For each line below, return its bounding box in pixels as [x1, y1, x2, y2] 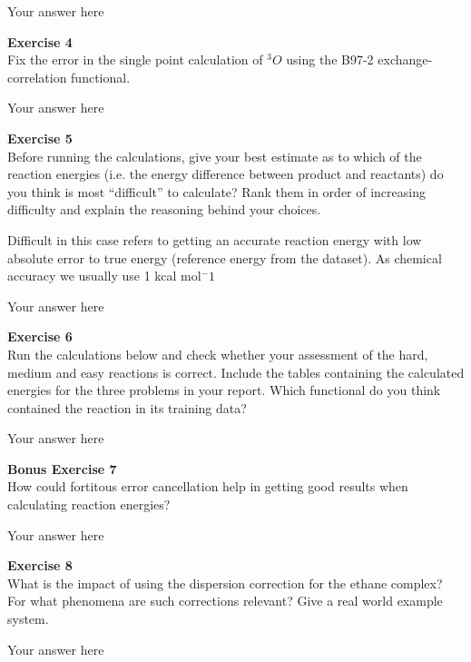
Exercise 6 [7, 327, 73, 346]
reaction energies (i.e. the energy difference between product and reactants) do [7, 164, 444, 183]
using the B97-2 [286, 50, 374, 69]
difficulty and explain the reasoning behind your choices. [7, 200, 321, 219]
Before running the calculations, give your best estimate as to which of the [7, 146, 422, 165]
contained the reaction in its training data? [7, 398, 247, 417]
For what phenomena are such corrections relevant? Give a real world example [7, 591, 443, 610]
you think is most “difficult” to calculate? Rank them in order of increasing [7, 182, 426, 201]
